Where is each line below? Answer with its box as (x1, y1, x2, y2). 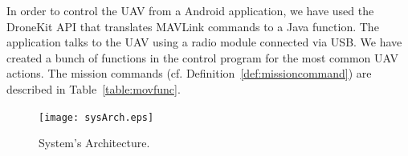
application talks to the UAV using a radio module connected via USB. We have (6, 34, 402, 50)
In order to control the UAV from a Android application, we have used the (6, 2, 374, 18)
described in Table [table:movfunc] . (6, 80, 181, 97)
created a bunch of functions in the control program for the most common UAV (6, 49, 399, 66)
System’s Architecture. (39, 134, 150, 151)
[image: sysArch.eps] (39, 111, 154, 123)
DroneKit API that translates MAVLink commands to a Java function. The (6, 18, 379, 34)
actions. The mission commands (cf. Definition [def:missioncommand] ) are (6, 65, 372, 82)
